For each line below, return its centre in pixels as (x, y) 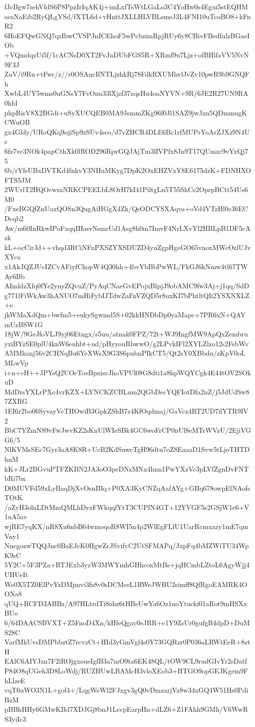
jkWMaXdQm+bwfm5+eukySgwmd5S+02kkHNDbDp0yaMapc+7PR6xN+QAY (125, 314)
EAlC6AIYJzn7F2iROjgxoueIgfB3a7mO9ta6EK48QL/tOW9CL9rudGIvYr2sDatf (126, 661)
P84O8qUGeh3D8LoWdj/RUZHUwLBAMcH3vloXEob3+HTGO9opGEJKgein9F (126, 670)
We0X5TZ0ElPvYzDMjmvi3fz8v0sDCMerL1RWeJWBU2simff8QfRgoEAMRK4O (126, 584)
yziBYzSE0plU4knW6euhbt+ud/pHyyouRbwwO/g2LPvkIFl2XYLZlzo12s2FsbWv (127, 343)
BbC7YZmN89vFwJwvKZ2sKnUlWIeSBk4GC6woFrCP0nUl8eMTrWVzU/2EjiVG (128, 430)
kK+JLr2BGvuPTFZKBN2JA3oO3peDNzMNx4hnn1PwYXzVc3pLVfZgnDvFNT (127, 468)
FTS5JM (18, 180)
